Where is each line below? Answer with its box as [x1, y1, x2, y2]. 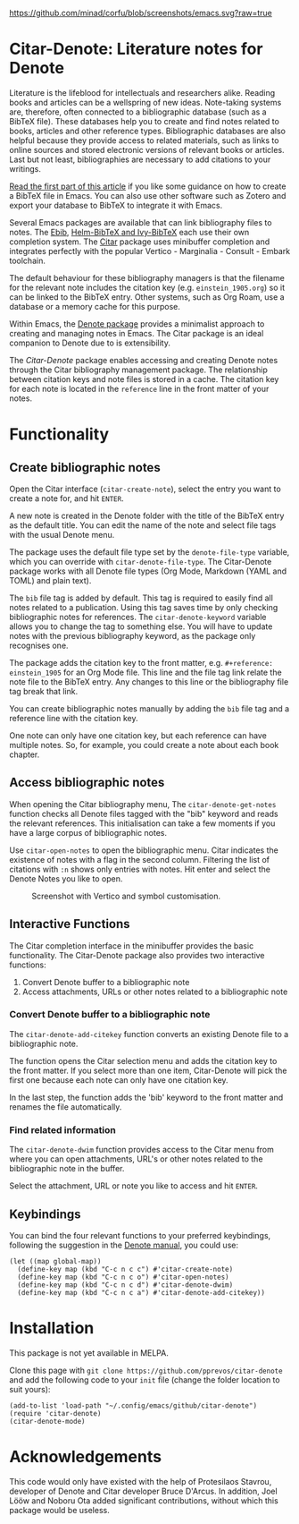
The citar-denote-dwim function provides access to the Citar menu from [9, 1145, 275, 1155]
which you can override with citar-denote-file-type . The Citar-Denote [9, 556, 272, 566]
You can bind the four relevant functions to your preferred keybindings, [9, 1230, 271, 1240]
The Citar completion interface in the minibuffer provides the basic [9, 940, 254, 951]
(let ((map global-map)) [9, 1256, 102, 1265]
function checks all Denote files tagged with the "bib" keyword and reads [9, 808, 278, 819]
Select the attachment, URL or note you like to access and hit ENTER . [9, 1180, 259, 1191]
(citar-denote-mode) [9, 1417, 87, 1426]
